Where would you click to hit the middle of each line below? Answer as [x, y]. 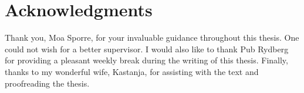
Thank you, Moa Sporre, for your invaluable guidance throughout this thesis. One [152, 37]
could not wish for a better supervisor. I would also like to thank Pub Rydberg [147, 49]
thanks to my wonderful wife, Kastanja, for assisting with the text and [132, 71]
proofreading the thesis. [47, 83]
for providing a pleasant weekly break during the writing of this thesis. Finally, [146, 60]
